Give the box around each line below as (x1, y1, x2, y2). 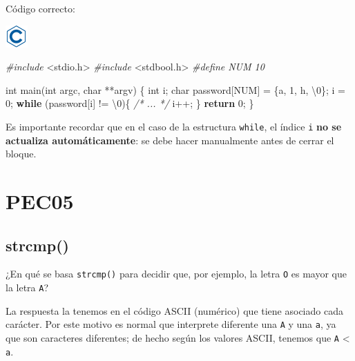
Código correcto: (6, 1, 75, 15)
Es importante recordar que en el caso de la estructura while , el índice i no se (6, 119, 342, 133)
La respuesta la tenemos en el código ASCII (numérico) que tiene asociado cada (6, 303, 343, 318)
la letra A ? (6, 280, 49, 295)
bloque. (6, 146, 37, 161)
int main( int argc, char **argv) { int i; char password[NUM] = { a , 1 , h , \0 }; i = (6, 82, 346, 97)
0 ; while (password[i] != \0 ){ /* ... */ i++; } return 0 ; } (6, 96, 254, 110)
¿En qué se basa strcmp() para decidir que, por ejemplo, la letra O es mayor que (6, 266, 347, 281)
